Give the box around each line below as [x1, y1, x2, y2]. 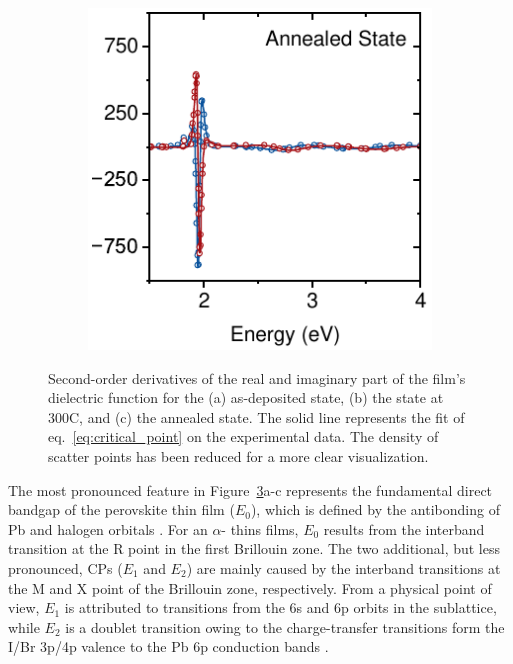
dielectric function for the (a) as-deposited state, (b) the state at [48, 387, 444, 408]
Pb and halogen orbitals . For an [8, 518, 208, 539]
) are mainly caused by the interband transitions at [186, 557, 501, 578]
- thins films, [221, 518, 299, 539]
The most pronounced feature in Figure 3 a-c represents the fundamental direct [8, 479, 493, 500]
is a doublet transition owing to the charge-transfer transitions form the [65, 616, 505, 637]
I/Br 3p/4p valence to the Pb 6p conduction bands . [8, 636, 329, 657]
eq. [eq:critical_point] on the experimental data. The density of [48, 426, 439, 447]
